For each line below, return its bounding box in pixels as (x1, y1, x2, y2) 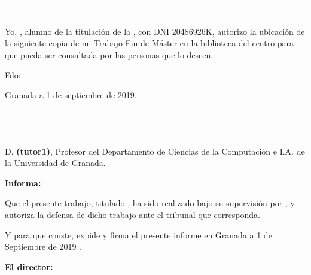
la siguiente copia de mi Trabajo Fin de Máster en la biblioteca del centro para (5, 37, 294, 49)
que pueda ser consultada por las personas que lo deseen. (5, 48, 214, 61)
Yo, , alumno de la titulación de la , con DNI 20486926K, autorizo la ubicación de (5, 25, 305, 37)
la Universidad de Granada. (5, 156, 106, 169)
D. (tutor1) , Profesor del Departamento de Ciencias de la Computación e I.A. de (5, 144, 305, 157)
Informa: (5, 176, 41, 189)
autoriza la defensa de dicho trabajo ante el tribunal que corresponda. (5, 208, 260, 220)
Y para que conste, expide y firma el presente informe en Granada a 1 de (5, 228, 272, 241)
